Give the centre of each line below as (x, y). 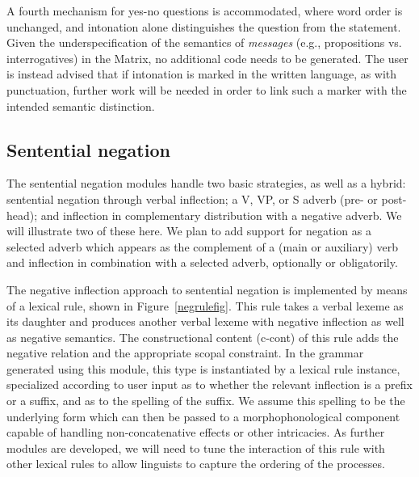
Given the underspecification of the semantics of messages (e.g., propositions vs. (204, 42)
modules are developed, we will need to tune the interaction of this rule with (196, 447)
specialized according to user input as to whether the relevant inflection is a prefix (209, 384)
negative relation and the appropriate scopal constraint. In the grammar (185, 353)
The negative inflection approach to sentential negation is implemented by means (207, 289)
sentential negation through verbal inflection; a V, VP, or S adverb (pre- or (192, 198)
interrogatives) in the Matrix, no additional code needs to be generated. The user (207, 58)
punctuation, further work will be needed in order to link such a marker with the (207, 89)
